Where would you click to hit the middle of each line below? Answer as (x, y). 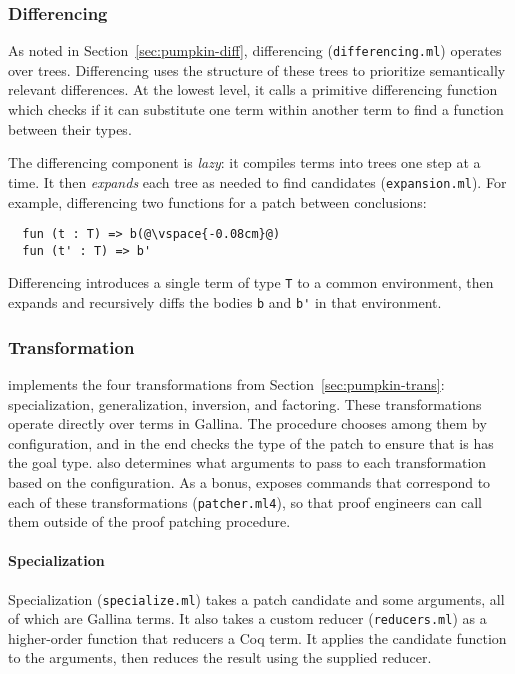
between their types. (70, 128)
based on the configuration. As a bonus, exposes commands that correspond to (249, 481)
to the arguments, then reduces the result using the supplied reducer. (220, 657)
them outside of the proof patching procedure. (149, 521)
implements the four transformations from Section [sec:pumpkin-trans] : (226, 383)
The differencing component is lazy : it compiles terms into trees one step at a (244, 162)
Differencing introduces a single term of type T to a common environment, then (251, 282)
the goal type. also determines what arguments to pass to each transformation (247, 462)
